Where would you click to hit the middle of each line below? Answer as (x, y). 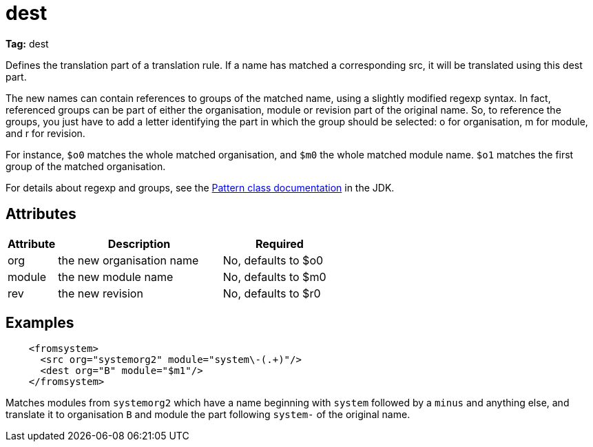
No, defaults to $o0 (273, 260)
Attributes (41, 214)
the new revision (101, 293)
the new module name (116, 277)
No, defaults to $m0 (274, 277)
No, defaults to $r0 (272, 293)
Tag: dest (27, 43)
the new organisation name (128, 260)
